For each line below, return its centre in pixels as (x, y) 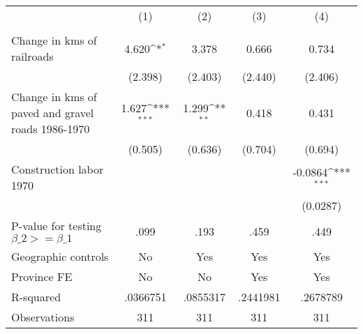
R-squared (36, 297)
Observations (43, 317)
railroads (32, 56)
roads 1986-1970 (51, 129)
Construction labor (58, 169)
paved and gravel (53, 113)
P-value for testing (57, 226)
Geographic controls (60, 256)
